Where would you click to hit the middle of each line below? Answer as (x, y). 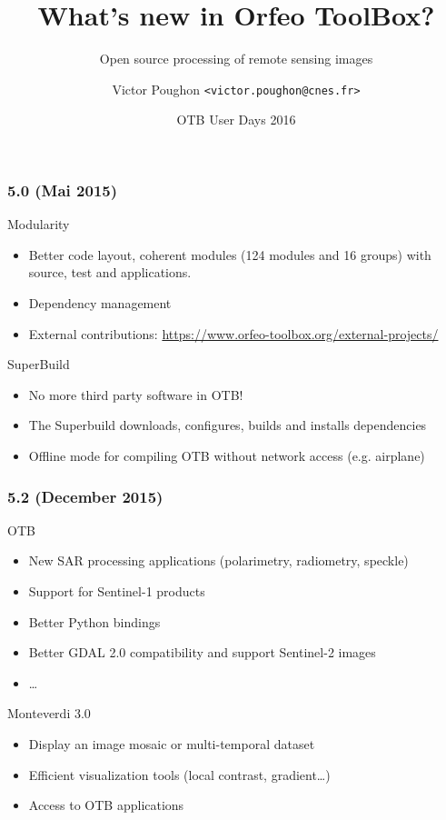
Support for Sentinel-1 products (117, 591)
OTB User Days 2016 (236, 120)
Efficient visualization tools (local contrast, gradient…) (179, 774)
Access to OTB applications (106, 805)
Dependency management (100, 303)
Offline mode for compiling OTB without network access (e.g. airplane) (227, 456)
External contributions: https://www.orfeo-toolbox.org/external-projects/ (233, 333)
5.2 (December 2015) (85, 496)
